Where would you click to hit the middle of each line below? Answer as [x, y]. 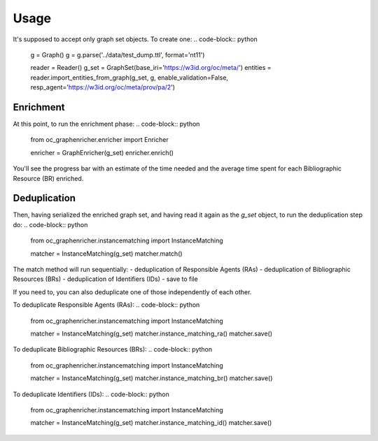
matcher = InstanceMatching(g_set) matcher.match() [106, 253]
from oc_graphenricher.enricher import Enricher [99, 140]
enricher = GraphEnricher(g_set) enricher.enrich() [102, 152]
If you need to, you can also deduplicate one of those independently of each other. [132, 292]
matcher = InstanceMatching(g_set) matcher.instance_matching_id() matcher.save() [151, 423]
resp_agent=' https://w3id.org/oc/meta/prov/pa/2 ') [103, 87]
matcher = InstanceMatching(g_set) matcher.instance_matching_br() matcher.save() [152, 378]
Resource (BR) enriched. [48, 178]
